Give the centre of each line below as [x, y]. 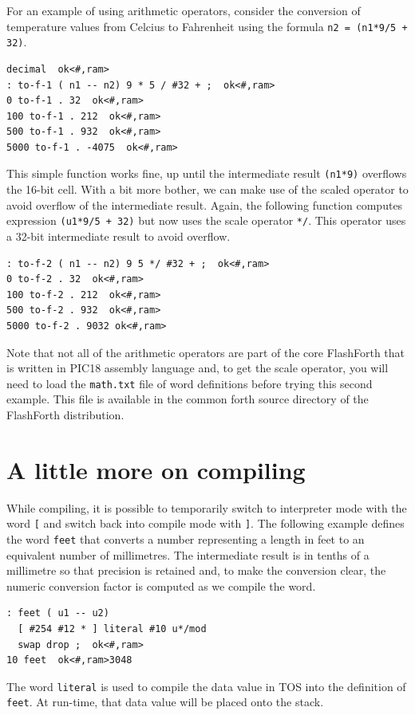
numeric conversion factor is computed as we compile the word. [161, 585]
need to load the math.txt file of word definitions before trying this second [190, 383]
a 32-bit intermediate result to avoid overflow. [119, 236]
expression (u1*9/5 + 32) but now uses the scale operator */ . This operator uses [206, 220]
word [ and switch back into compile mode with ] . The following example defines [206, 523]
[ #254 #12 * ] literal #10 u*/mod [112, 629]
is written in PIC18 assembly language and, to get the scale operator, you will [198, 368]
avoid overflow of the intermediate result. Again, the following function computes [205, 204]
